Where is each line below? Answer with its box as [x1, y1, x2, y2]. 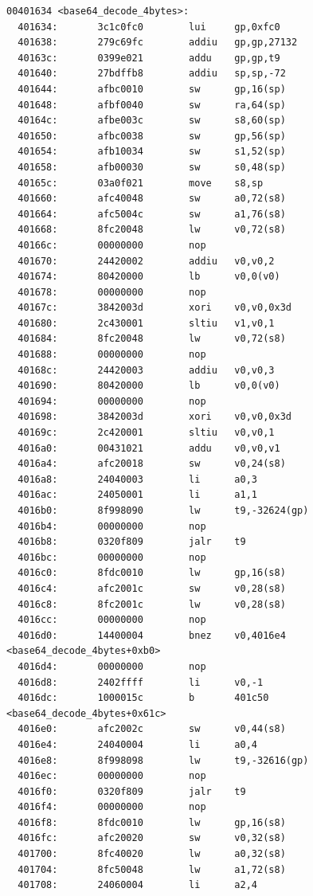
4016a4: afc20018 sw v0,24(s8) [18, 458, 286, 470]
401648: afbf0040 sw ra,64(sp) [18, 99, 286, 111]
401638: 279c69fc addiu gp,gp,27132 [18, 37, 298, 49]
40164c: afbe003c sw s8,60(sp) [18, 115, 286, 127]
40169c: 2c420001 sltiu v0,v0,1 [18, 427, 275, 439]
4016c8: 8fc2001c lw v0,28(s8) [18, 598, 286, 610]
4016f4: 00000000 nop [18, 801, 206, 813]
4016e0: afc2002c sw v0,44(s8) [18, 723, 286, 735]
